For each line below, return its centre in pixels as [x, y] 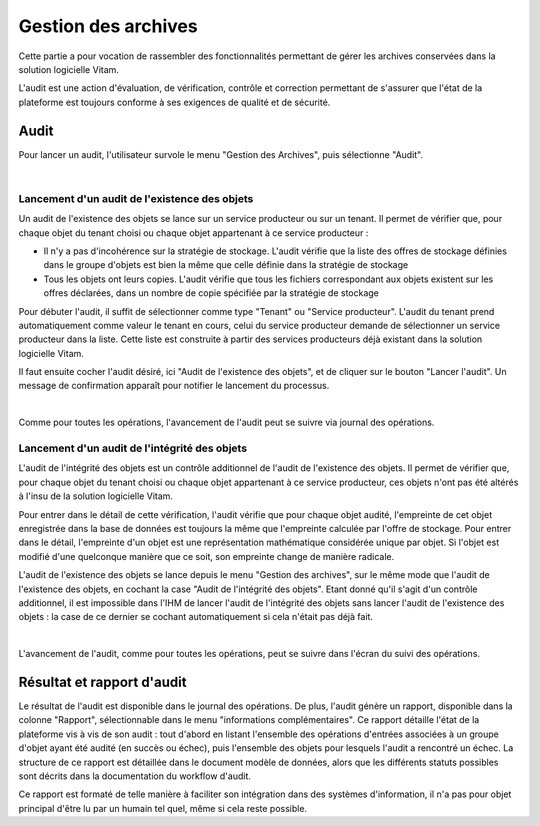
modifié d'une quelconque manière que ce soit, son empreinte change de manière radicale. [206, 556]
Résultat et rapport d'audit [102, 681]
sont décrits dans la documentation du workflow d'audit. [135, 776]
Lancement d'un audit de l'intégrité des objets [133, 448]
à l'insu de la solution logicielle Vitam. [96, 496]
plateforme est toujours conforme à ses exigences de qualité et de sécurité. [174, 102]
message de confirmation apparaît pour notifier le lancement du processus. [174, 386]
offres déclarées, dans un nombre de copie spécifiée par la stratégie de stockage [211, 293]
